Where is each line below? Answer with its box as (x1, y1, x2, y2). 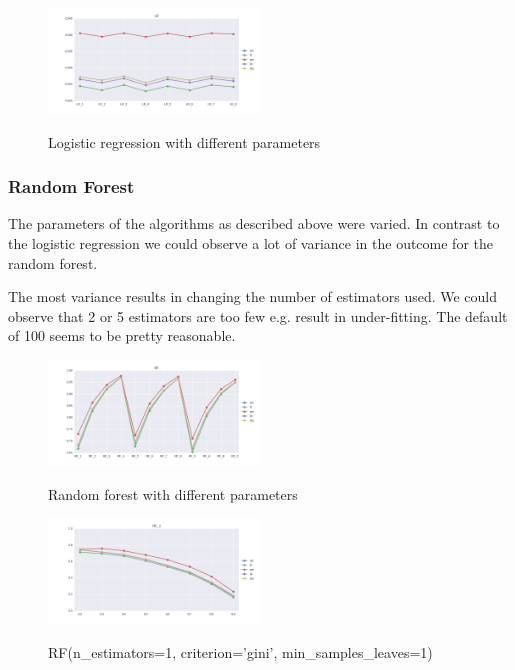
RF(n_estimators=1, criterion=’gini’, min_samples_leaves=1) (48, 641, 433, 662)
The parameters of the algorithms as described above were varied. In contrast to (8, 213, 500, 234)
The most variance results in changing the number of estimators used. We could (8, 286, 498, 307)
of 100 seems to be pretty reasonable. (8, 325, 236, 346)
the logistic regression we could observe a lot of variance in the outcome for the (8, 233, 494, 253)
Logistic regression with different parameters (48, 131, 321, 152)
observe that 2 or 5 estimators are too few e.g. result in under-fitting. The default (8, 305, 508, 326)
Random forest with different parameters (48, 483, 298, 504)
